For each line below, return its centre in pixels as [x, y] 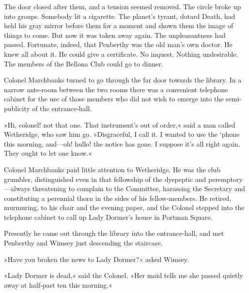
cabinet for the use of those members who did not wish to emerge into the [114, 99]
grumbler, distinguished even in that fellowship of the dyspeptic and [105, 179]
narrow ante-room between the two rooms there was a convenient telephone [116, 89]
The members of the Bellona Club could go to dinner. [84, 63]
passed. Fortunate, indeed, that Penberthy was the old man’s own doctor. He [118, 44]
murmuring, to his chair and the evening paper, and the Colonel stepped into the [124, 207]
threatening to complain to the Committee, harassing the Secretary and [139, 188]
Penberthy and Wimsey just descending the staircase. [83, 243]
